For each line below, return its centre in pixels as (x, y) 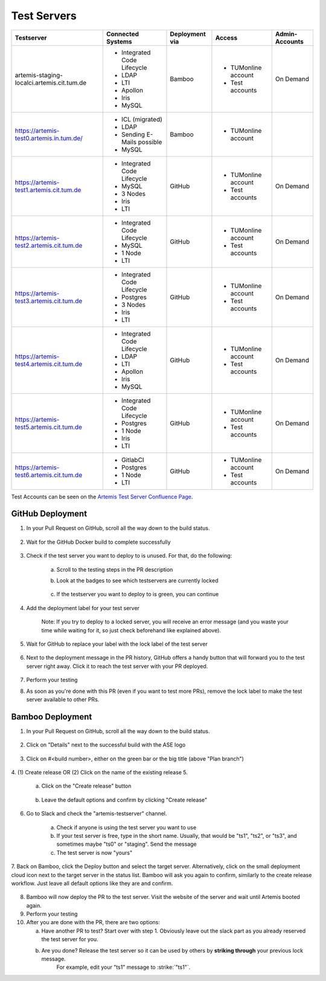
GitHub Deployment (49, 514)
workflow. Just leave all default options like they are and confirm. (92, 883)
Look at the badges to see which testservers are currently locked (137, 581)
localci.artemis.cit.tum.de (51, 83)
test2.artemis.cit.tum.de (49, 245)
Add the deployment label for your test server (83, 608)
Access (226, 37)
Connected (122, 34)
